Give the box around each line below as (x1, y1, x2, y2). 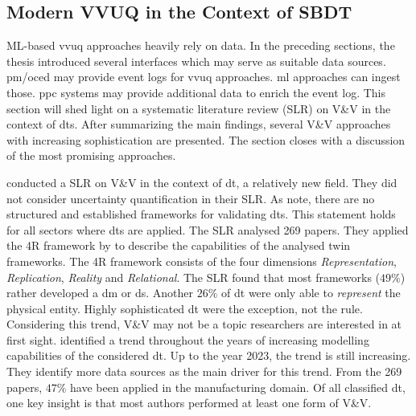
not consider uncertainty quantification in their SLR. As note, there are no (6, 190, 375, 206)
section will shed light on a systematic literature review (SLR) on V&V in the (6, 100, 391, 116)
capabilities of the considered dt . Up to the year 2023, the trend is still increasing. (6, 347, 411, 364)
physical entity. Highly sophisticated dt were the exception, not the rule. (6, 300, 363, 316)
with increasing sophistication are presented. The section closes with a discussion (6, 131, 406, 148)
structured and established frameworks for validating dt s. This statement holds (6, 206, 396, 222)
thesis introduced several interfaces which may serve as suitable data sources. (6, 52, 386, 69)
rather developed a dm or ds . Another (6, 284, 194, 301)
